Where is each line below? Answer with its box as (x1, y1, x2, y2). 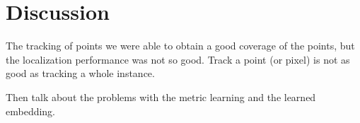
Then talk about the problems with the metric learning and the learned (6, 89, 316, 104)
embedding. (6, 103, 56, 118)
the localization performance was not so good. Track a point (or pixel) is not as (6, 52, 350, 66)
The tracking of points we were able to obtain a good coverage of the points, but (6, 38, 355, 53)
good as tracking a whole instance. (6, 66, 155, 81)
